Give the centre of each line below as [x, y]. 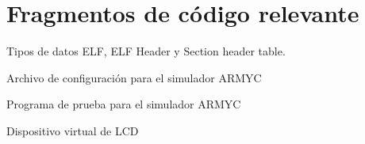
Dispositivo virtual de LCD [73, 130]
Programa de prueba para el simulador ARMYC [124, 104]
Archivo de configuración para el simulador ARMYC [134, 77]
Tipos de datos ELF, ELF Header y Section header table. [146, 51]
